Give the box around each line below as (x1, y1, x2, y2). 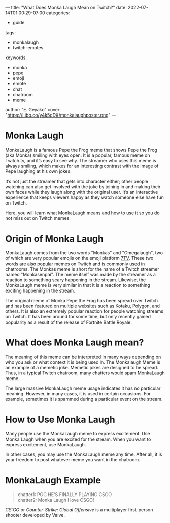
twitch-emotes (12, 45, 44, 50)
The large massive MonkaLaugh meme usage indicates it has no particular (5, 385, 161, 391)
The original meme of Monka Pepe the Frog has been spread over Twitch (5, 297, 158, 303)
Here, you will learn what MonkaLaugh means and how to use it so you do (5, 210, 160, 216)
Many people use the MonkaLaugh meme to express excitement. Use (5, 430, 150, 437)
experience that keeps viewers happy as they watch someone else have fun (5, 194, 164, 200)
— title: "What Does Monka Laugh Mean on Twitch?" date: (5, 5, 127, 10)
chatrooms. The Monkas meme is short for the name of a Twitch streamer (5, 266, 160, 272)
